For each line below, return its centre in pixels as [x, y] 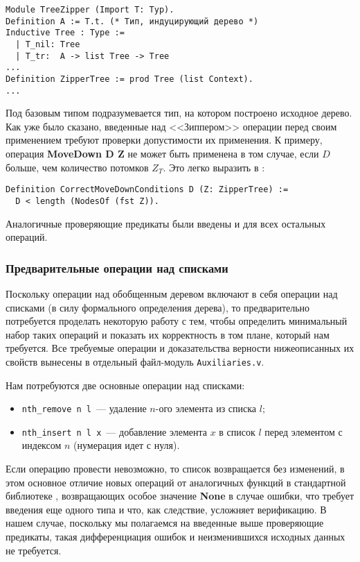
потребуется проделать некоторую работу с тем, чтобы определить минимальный [177, 321]
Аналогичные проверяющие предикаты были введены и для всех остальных [166, 223]
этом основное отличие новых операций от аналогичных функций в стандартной [176, 482]
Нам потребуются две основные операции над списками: [125, 385]
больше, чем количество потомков [77, 167]
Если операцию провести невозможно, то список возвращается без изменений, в [175, 469]
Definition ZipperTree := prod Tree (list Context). [129, 79]
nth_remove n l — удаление [84, 408]
